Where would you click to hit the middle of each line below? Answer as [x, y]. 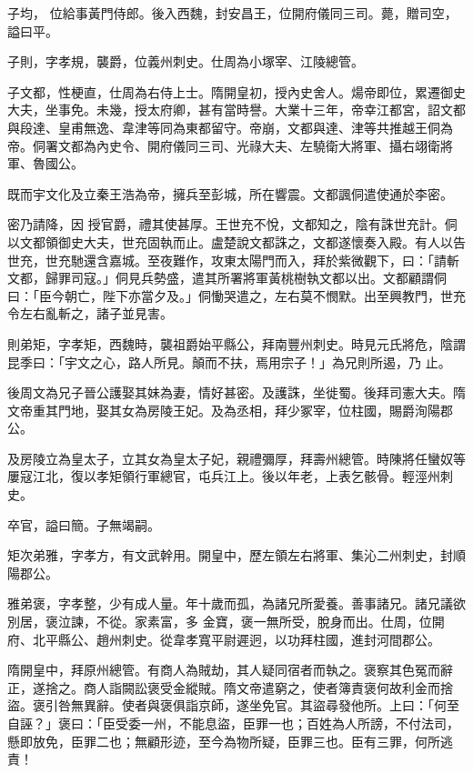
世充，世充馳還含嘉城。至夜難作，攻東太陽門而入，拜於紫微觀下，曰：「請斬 [233, 260]
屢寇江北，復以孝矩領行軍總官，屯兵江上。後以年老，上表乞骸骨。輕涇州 [224, 476]
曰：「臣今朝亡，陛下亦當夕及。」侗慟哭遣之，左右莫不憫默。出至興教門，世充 [236, 295]
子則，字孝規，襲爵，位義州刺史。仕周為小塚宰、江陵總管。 [186, 61]
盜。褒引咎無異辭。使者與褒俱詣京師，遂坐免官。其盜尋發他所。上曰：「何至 [233, 705]
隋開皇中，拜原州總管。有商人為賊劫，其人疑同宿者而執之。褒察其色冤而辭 [230, 670]
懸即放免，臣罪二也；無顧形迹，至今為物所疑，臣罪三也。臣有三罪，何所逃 [230, 741]
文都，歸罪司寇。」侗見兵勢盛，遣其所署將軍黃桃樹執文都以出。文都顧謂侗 [227, 278]
